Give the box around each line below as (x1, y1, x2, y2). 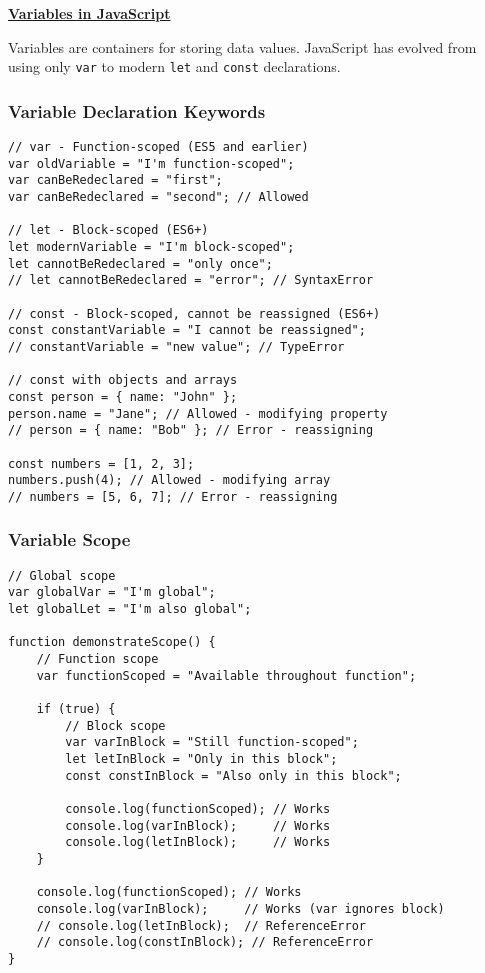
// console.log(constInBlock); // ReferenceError (36, 935, 374, 950)
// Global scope (8, 568, 116, 583)
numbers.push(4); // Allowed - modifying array (8, 473, 331, 488)
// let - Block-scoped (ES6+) (8, 223, 209, 238)
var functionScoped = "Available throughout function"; (36, 668, 417, 683)
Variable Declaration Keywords (8, 98, 266, 123)
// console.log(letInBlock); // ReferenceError (36, 918, 366, 933)
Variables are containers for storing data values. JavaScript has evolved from (8, 36, 477, 57)
